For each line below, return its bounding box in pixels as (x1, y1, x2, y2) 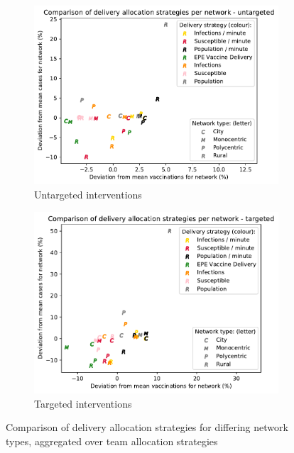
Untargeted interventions (34, 186, 142, 201)
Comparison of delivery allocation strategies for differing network (6, 420, 288, 435)
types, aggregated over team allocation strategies (6, 434, 218, 449)
